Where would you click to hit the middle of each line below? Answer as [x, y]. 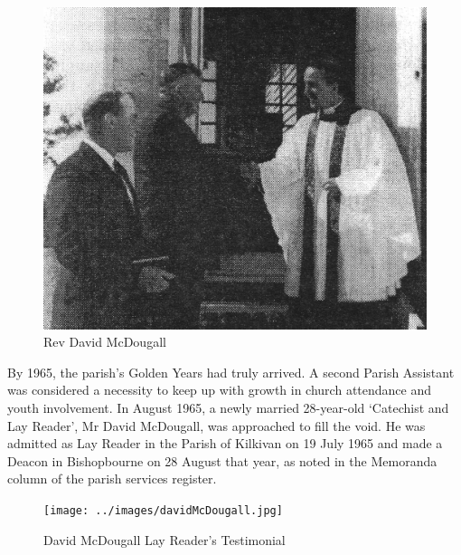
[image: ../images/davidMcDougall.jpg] [163, 511]
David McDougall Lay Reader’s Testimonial [165, 539]
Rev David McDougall [105, 342]
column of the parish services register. [112, 478]
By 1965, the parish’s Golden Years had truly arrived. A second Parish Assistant [231, 372]
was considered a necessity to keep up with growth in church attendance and [219, 390]
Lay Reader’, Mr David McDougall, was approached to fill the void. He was [216, 425]
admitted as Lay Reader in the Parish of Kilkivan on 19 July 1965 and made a [225, 443]
